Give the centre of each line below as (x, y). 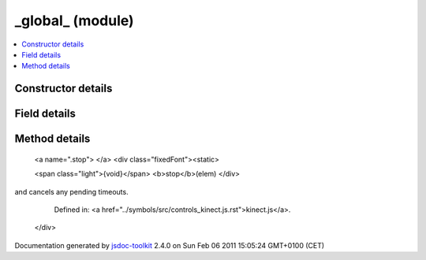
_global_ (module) (74, 20)
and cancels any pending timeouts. (72, 191)
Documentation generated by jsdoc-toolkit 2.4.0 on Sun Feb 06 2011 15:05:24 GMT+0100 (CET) (170, 245)
